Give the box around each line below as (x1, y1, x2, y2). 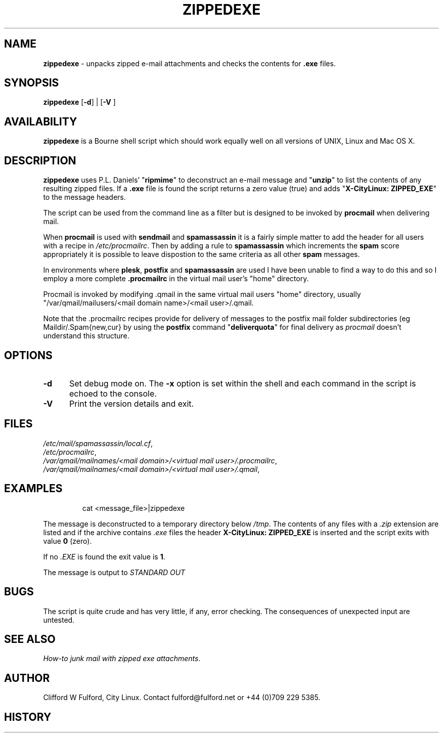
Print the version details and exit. (69, 398, 194, 409)
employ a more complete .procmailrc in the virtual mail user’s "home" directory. (43, 274, 309, 283)
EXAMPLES (4, 482, 63, 495)
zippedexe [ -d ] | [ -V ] (43, 98, 116, 107)
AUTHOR (4, 671, 50, 684)
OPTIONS (4, 349, 53, 362)
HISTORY (4, 710, 52, 723)
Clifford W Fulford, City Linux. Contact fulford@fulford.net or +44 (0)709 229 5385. (43, 693, 321, 702)
